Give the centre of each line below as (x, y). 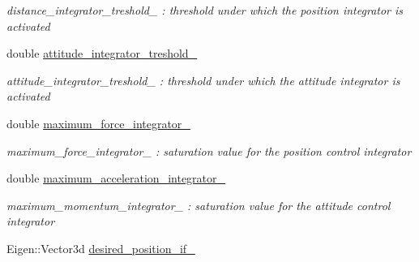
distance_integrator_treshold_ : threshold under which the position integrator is (205, 10)
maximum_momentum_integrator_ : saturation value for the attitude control (199, 205)
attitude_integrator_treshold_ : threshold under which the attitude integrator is (203, 80)
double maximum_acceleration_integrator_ (116, 178)
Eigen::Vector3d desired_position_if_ (101, 248)
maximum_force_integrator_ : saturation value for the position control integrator (209, 150)
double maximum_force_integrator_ (98, 123)
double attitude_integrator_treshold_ (102, 53)
